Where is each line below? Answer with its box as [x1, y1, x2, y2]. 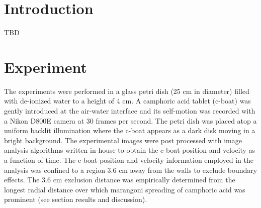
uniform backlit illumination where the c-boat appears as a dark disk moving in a [4, 125, 255, 136]
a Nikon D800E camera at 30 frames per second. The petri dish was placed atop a [4, 115, 257, 126]
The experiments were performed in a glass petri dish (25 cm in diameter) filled [4, 85, 249, 96]
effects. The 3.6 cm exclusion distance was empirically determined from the [4, 174, 235, 185]
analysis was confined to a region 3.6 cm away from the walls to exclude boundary [4, 164, 257, 175]
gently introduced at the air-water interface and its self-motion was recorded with [4, 106, 255, 116]
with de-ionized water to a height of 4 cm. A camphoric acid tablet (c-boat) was [4, 95, 251, 106]
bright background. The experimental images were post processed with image [4, 135, 242, 145]
